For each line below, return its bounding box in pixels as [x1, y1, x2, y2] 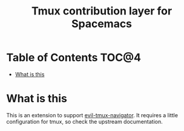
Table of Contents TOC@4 [6, 51, 141, 64]
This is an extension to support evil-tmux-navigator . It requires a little [6, 111, 179, 118]
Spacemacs [71, 17, 132, 31]
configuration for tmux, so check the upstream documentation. [6, 118, 163, 125]
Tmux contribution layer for [31, 4, 172, 18]
